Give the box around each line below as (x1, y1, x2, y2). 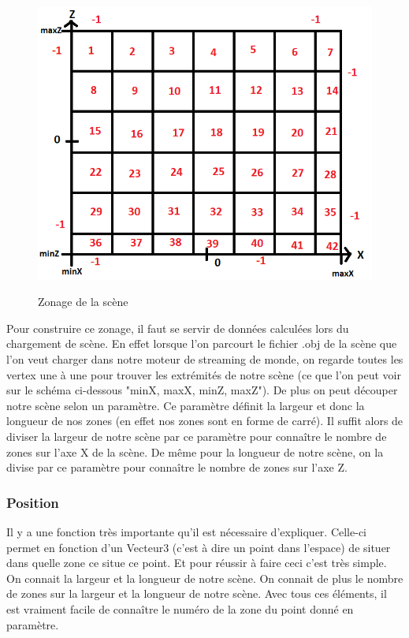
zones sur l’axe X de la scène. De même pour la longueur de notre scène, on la (6, 443, 384, 460)
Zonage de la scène (38, 293, 128, 310)
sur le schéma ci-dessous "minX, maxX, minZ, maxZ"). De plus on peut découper (6, 382, 398, 398)
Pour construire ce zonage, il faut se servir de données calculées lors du (6, 319, 349, 336)
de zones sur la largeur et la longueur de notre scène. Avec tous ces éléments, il (6, 585, 387, 602)
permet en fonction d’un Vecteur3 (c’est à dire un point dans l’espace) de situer (6, 539, 391, 555)
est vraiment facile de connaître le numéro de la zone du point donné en (6, 600, 354, 617)
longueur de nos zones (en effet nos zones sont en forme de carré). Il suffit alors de (6, 412, 403, 429)
